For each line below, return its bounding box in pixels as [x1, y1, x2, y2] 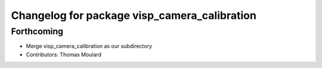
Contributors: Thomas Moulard [26, 51, 101, 58]
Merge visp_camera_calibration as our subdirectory [26, 43, 152, 50]
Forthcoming [11, 26, 64, 37]
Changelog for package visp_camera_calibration [11, 9, 256, 22]
